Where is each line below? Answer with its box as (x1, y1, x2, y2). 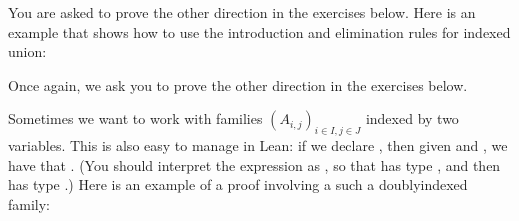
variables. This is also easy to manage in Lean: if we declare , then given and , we (8, 135, 508, 156)
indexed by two (365, 108, 459, 129)
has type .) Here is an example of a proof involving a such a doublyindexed (8, 174, 468, 195)
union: (8, 41, 47, 62)
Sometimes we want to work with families (8, 108, 263, 129)
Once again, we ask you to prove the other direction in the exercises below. (8, 74, 468, 95)
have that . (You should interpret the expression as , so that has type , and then (8, 154, 501, 175)
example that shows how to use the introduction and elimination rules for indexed (8, 21, 511, 42)
